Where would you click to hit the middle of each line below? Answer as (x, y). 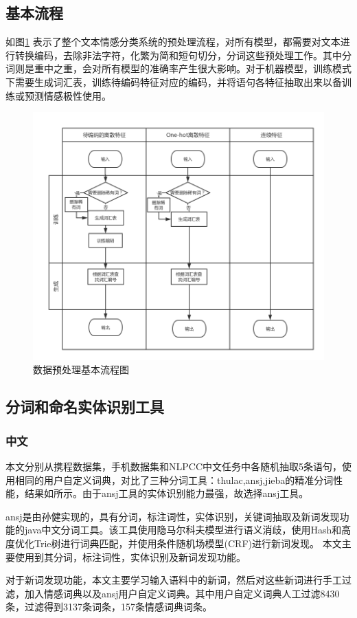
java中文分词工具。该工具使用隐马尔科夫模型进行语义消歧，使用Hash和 (183, 530)
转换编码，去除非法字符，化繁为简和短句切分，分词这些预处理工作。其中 (178, 55)
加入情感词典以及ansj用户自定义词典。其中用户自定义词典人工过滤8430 (182, 593)
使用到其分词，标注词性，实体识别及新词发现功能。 (130, 556)
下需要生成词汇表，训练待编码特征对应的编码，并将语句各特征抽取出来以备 (174, 81)
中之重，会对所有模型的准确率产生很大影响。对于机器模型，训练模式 (197, 68)
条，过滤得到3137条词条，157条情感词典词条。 (109, 607)
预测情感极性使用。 (68, 95)
